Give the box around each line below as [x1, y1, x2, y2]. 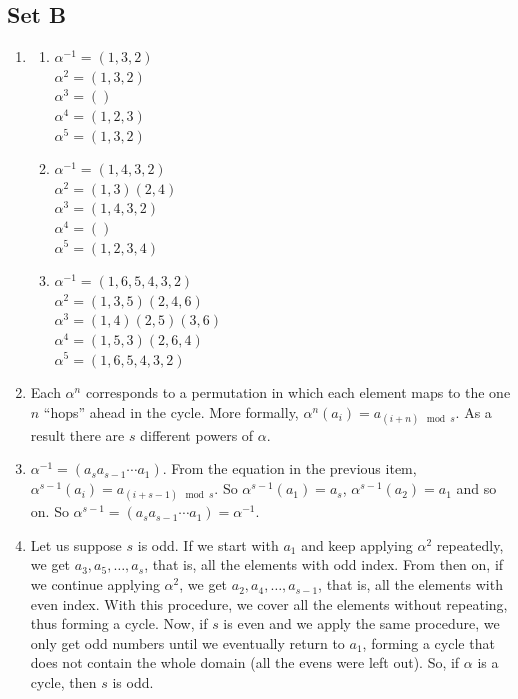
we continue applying [30, 574, 160, 595]
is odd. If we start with [137, 534, 279, 555]
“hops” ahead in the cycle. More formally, [43, 401, 299, 422]
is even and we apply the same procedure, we [223, 613, 500, 634]
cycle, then [30, 672, 97, 693]
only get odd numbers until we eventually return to [30, 632, 345, 653]
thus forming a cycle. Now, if [30, 613, 208, 634]
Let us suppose [30, 534, 122, 555]
